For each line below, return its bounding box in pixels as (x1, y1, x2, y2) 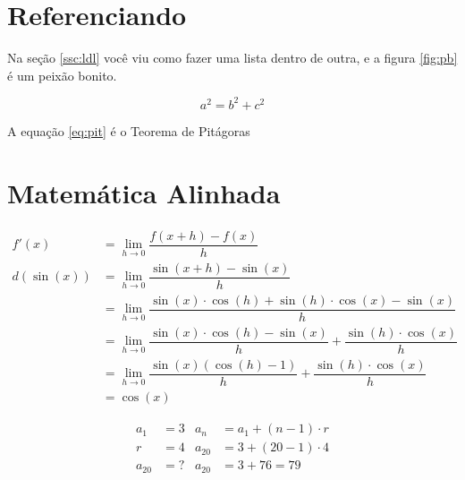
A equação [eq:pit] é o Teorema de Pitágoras (7, 121, 250, 140)
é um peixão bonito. (7, 65, 117, 84)
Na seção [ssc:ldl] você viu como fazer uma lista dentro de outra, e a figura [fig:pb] (7, 48, 458, 67)
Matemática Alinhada (7, 174, 281, 210)
